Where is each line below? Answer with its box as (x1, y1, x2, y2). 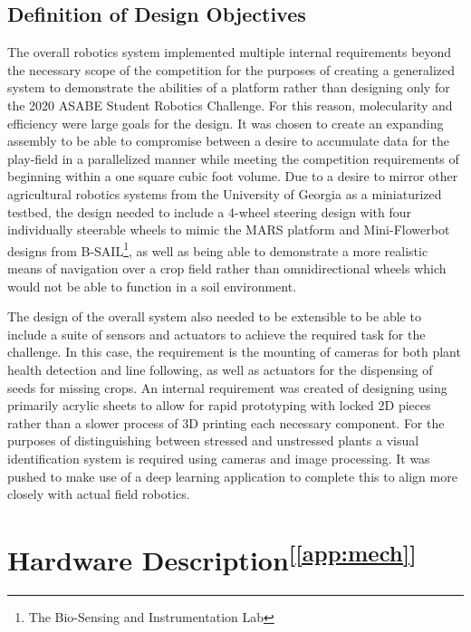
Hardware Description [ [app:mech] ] (7, 537, 417, 579)
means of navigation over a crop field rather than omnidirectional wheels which (7, 258, 447, 277)
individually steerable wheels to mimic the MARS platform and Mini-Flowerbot (7, 220, 450, 239)
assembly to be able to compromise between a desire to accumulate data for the (7, 131, 450, 150)
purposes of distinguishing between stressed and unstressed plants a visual (7, 431, 419, 450)
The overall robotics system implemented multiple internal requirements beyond (7, 43, 452, 62)
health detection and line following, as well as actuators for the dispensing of (7, 359, 433, 378)
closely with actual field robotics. (7, 484, 190, 503)
